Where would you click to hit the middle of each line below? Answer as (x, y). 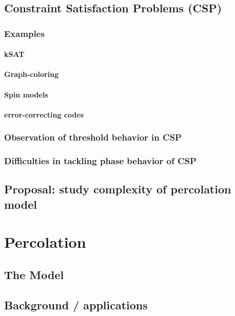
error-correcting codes (44, 114)
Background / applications (76, 304)
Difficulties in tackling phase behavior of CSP (100, 161)
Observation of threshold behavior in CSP (93, 137)
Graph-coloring (32, 74)
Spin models (26, 94)
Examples (24, 33)
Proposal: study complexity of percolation (118, 189)
